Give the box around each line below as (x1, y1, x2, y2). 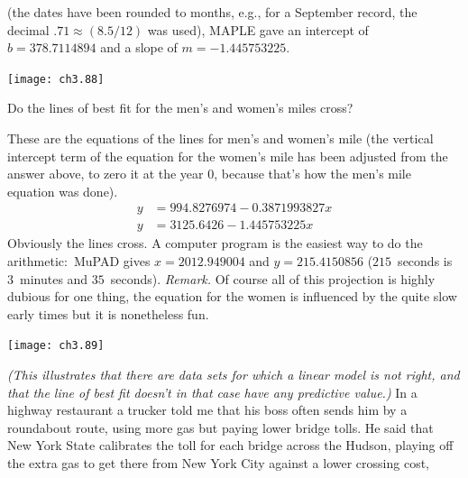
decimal (7, 20, 50, 39)
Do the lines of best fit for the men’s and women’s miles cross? (7, 98, 353, 117)
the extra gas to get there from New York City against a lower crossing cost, (7, 454, 429, 473)
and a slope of (100, 38, 178, 57)
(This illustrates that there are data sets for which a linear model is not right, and (7, 365, 460, 384)
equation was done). (7, 181, 118, 200)
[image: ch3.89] (7, 339, 105, 353)
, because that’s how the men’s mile (214, 164, 411, 183)
